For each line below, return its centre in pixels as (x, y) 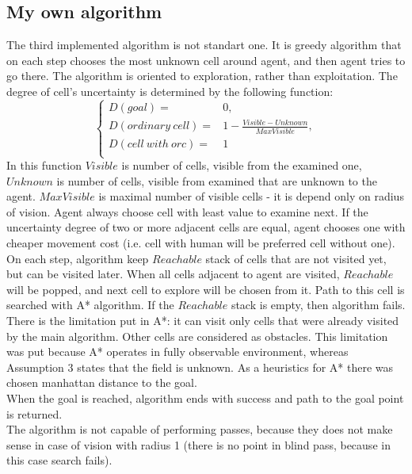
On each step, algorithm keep (78, 258)
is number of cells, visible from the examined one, (242, 165)
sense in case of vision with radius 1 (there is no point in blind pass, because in (198, 444)
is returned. (34, 413)
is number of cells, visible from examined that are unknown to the (217, 180)
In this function (44, 165)
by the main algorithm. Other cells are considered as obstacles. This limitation (197, 336)
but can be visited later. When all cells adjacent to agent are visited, (173, 274)
